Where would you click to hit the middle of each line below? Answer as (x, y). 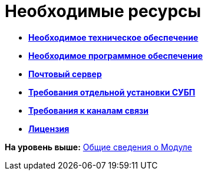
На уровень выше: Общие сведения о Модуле (98, 147)
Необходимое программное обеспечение (116, 55)
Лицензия (49, 128)
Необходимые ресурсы (103, 11)
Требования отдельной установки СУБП (112, 92)
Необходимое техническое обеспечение (113, 37)
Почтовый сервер (65, 74)
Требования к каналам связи (89, 110)
